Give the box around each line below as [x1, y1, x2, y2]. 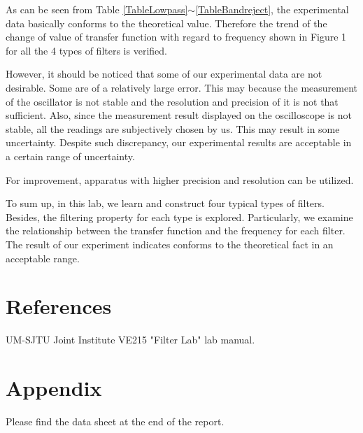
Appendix [6, 374, 102, 402]
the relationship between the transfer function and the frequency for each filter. [6, 223, 346, 238]
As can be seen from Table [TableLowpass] [6, 2, 188, 16]
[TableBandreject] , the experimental [195, 2, 349, 16]
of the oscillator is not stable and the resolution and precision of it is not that [6, 94, 339, 108]
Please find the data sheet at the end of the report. [6, 413, 225, 428]
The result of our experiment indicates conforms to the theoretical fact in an [6, 236, 334, 251]
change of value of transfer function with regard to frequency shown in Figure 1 [6, 29, 347, 44]
